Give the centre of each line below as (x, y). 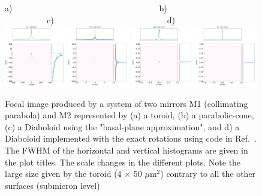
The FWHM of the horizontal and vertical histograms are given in (127, 150)
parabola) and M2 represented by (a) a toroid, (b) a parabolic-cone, (130, 115)
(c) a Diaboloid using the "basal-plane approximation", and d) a (122, 126)
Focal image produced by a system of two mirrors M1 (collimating (127, 103)
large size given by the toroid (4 (63, 174)
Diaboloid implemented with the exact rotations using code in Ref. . (131, 138)
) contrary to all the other (208, 174)
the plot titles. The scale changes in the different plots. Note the (123, 162)
